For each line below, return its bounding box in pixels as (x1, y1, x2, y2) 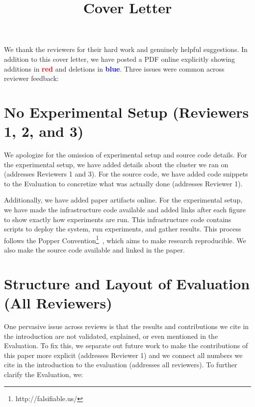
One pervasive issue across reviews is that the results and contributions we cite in (4, 321, 249, 331)
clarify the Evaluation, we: (4, 369, 83, 379)
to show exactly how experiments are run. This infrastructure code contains (4, 214, 231, 224)
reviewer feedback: (4, 73, 59, 83)
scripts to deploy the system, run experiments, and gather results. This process (4, 224, 241, 234)
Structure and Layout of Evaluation (4, 273, 250, 293)
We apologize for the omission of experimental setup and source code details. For (4, 150, 247, 160)
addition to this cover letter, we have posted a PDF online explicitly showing (4, 53, 235, 64)
